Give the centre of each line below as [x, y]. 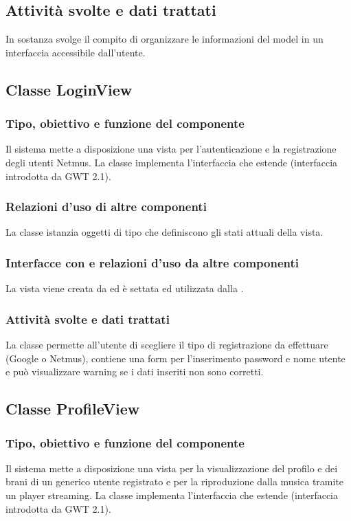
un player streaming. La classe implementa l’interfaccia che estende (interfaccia [172, 495]
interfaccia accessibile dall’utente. [76, 52]
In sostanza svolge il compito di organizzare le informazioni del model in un [165, 39]
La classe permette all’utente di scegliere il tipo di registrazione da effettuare [167, 345]
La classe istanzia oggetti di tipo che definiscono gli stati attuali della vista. [165, 232]
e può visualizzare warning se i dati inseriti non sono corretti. [135, 372]
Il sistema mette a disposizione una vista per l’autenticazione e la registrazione [171, 149]
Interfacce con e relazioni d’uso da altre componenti [152, 262]
